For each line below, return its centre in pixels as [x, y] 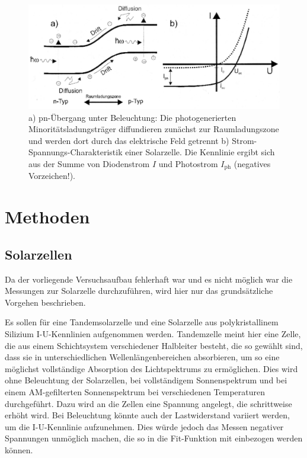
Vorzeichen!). [52, 176]
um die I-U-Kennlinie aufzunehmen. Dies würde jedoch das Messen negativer [144, 426]
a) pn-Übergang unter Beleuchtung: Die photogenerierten [132, 117]
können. [19, 449]
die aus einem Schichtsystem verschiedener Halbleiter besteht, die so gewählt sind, [154, 345]
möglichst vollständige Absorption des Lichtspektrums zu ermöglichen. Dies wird [151, 368]
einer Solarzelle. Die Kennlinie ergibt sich [200, 152]
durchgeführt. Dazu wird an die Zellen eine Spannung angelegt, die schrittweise [148, 403]
